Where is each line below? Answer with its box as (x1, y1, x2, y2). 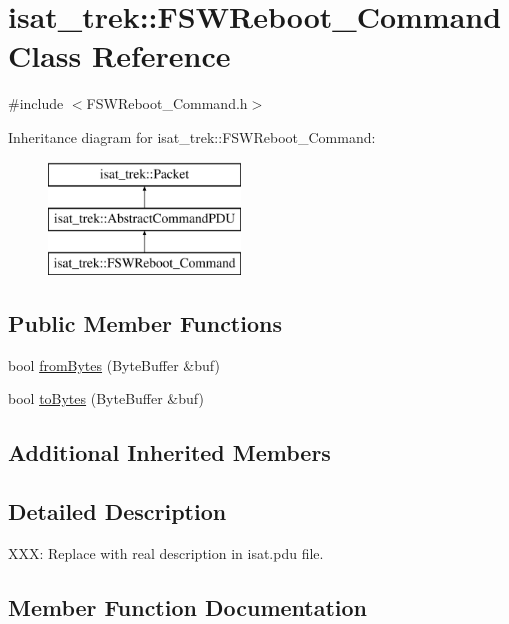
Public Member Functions (8, 307, 282, 338)
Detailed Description (8, 496, 227, 527)
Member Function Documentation (8, 591, 368, 622)
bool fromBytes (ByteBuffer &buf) (8, 354, 220, 375)
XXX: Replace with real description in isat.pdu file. (8, 542, 324, 563)
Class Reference (8, 35, 231, 76)
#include (8, 93, 64, 114)
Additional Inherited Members (8, 437, 331, 468)
